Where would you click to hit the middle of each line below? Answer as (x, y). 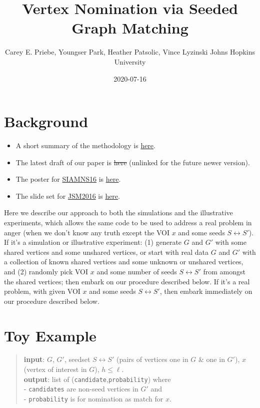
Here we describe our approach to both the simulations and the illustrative (118, 213)
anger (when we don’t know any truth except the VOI (87, 232)
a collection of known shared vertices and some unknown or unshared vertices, (124, 262)
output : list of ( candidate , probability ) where (97, 379)
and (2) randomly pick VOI (46, 271)
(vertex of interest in (55, 369)
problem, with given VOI (42, 291)
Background (46, 121)
